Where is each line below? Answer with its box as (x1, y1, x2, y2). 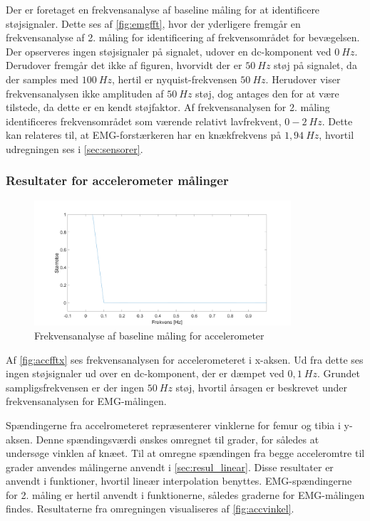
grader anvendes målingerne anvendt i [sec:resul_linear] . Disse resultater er (6, 459, 334, 474)
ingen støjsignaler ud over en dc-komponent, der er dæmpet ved (6, 366, 284, 381)
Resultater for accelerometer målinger (6, 172, 229, 189)
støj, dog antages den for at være (195, 85, 339, 100)
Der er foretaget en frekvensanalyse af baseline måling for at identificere (6, 2, 320, 16)
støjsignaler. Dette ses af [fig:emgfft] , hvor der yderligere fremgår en (6, 16, 301, 31)
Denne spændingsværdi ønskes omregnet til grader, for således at (36, 431, 319, 446)
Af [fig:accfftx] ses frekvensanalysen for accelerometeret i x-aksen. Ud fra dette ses (6, 352, 364, 367)
